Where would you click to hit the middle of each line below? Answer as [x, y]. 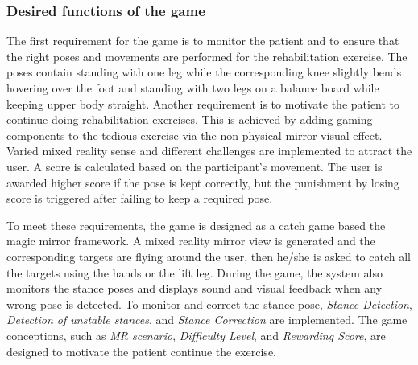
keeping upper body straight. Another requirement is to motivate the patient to [203, 103]
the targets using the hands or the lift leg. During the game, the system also [195, 272]
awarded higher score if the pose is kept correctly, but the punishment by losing [203, 182]
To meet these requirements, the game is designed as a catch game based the [196, 225]
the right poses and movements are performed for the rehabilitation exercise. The [207, 56]
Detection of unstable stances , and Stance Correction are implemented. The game [207, 320]
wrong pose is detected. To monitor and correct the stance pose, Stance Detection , [209, 303]
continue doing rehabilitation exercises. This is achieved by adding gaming [190, 119]
